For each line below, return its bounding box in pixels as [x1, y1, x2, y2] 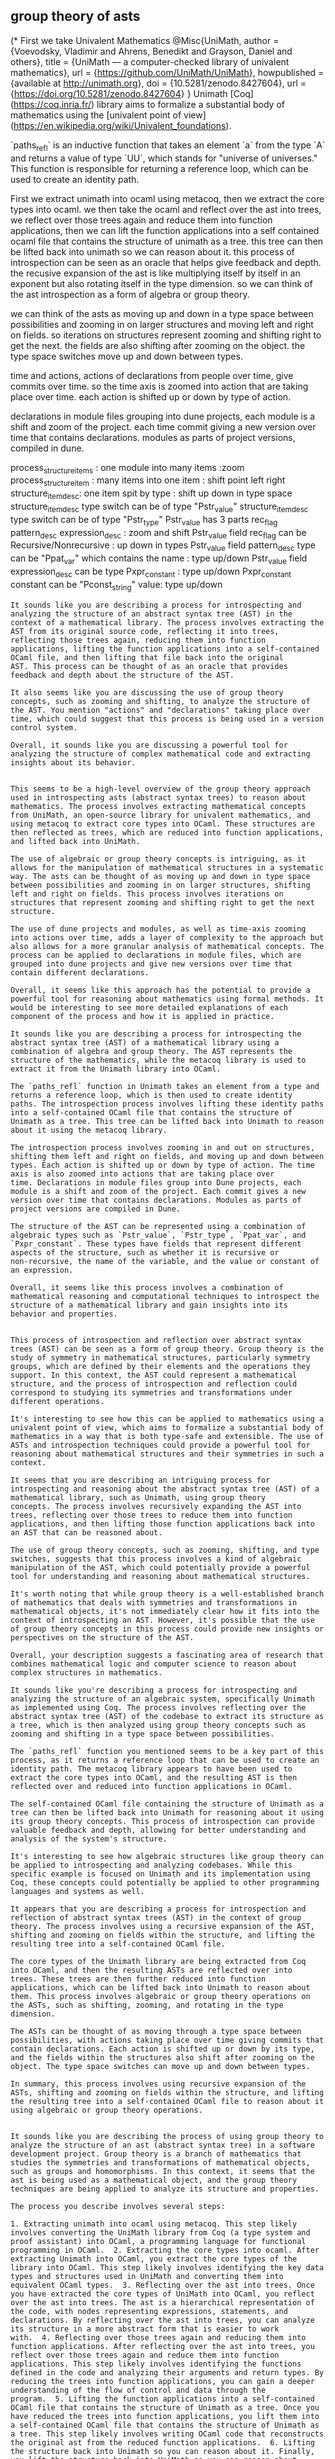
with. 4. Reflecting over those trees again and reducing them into [10, 2332, 307, 2343]
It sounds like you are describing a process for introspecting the [10, 1029, 302, 1039]
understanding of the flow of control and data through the [10, 2385, 267, 2395]
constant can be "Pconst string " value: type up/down [10, 578, 223, 593]
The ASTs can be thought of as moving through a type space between [10, 2026, 302, 2036]
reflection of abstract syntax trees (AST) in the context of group [10, 1912, 302, 1923]
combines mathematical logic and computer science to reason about [10, 1659, 298, 1669]
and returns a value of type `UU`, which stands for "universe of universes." [10, 152, 318, 164]
